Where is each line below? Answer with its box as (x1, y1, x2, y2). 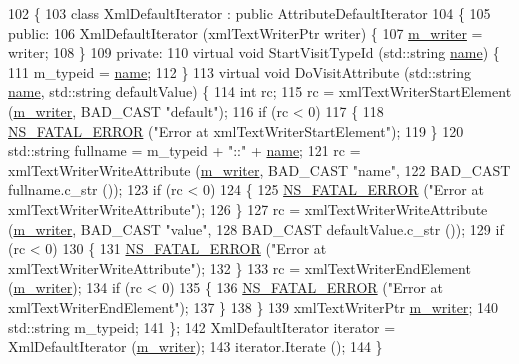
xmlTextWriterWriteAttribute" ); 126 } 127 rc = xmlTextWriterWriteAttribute (8, 198, 488, 219)
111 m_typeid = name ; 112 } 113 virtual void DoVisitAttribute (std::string (8, 61, 472, 82)
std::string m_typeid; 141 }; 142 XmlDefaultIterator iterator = (8, 316, 396, 337)
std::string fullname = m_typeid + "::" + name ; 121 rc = (8, 140, 361, 161)
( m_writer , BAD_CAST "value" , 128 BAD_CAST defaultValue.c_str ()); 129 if (8, 218, 504, 239)
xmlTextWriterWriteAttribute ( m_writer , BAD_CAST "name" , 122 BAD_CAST (8, 159, 511, 180)
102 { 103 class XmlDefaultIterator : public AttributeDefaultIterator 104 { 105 (8, 3, 491, 23)
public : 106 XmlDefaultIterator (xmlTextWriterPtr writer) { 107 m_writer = (8, 22, 483, 43)
